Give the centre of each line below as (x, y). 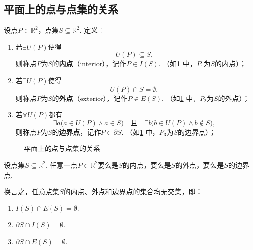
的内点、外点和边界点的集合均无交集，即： (133, 191)
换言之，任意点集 (32, 191)
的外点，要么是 (200, 165)
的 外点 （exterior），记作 (90, 98)
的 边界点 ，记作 (76, 131)
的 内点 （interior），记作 (89, 64)
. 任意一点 (61, 165)
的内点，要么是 (147, 165)
